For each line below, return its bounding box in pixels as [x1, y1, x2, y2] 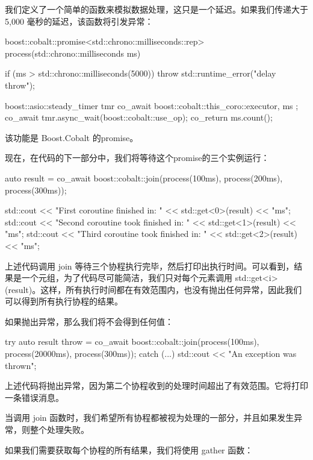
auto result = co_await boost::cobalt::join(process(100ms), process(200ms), [5, 171, 283, 184]
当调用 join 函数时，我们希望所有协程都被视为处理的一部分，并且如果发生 [5, 411, 294, 424]
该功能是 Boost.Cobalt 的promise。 [5, 131, 138, 143]
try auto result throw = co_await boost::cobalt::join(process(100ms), [5, 335, 259, 348]
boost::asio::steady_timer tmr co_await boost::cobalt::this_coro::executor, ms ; [5, 99, 299, 112]
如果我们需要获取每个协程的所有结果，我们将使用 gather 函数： [5, 443, 253, 456]
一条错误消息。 [5, 391, 64, 403]
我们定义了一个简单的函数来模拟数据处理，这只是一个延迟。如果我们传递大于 [5, 3, 308, 15]
